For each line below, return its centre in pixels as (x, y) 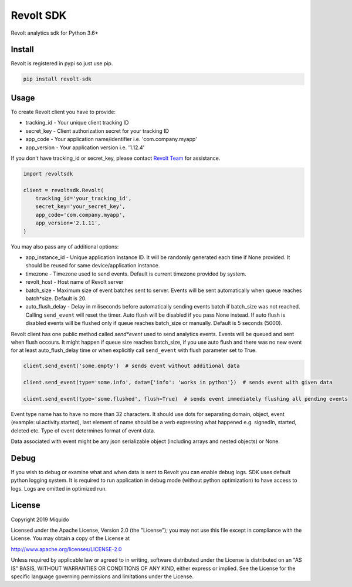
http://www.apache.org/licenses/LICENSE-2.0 (66, 549)
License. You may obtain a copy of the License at (70, 538)
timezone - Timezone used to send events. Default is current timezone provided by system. (136, 274)
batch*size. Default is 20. (56, 298)
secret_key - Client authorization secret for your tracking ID (97, 131)
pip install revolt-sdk (57, 79)
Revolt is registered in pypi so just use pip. (62, 63)
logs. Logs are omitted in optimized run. (59, 488)
